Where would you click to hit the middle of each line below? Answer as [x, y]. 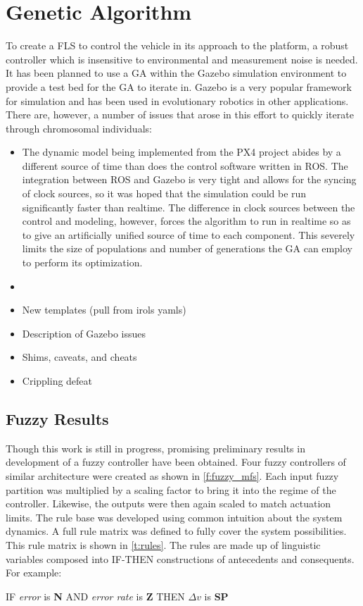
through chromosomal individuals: [79, 128]
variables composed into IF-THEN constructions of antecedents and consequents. [180, 558]
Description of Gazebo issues [84, 333]
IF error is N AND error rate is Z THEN [95, 596]
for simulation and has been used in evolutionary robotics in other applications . [177, 100]
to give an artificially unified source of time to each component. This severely [189, 234]
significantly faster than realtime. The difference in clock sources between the [189, 207]
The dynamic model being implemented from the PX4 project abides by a [181, 152]
